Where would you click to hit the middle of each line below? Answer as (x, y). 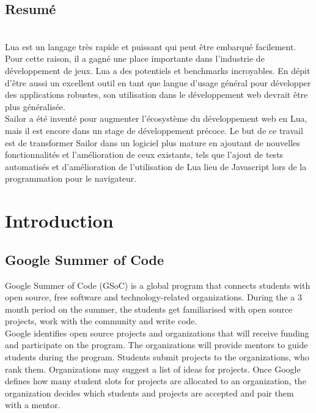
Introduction (59, 221)
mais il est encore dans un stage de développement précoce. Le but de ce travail (154, 130)
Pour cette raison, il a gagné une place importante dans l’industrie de (135, 58)
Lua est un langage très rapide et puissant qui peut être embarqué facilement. (151, 46)
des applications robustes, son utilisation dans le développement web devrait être (156, 95)
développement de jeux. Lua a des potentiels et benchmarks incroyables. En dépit (158, 70)
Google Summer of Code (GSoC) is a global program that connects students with (158, 285)
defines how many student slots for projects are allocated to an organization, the (156, 381)
